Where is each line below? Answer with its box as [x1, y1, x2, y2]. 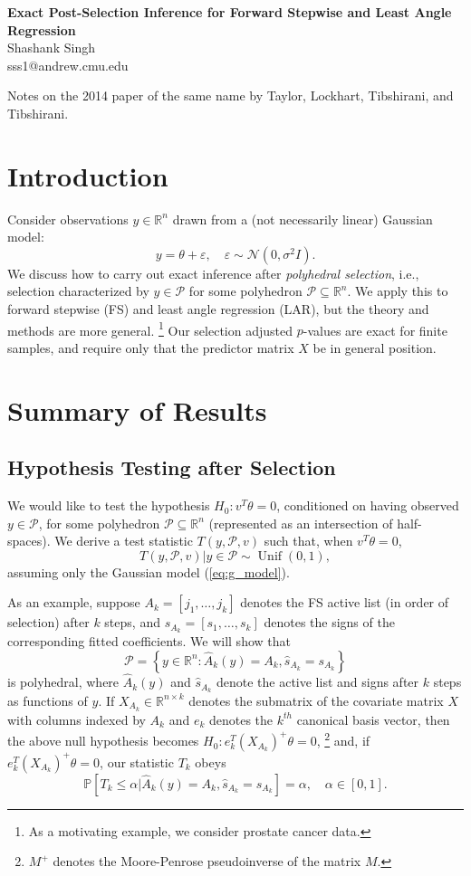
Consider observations [7, 209, 129, 228]
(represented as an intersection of [208, 513, 393, 532]
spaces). [7, 531, 51, 550]
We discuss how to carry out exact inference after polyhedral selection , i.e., [7, 263, 419, 282]
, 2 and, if [316, 728, 370, 750]
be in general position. [312, 338, 437, 357]
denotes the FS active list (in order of [240, 593, 449, 612]
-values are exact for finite [303, 320, 447, 339]
